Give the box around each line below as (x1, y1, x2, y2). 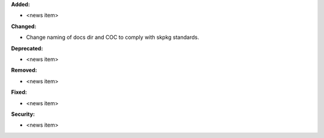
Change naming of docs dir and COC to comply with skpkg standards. (26, 33, 199, 41)
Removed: (11, 66, 37, 74)
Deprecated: (11, 45, 43, 52)
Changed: (11, 23, 37, 30)
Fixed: (11, 88, 27, 96)
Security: (11, 111, 35, 118)
